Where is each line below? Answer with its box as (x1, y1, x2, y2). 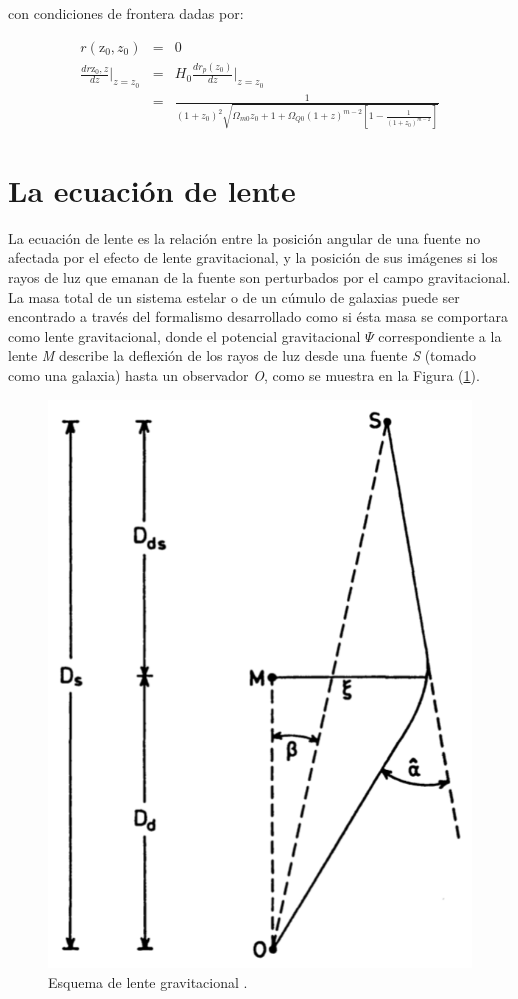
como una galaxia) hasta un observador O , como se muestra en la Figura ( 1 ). (8, 365, 480, 386)
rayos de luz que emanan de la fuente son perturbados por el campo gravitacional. (8, 267, 511, 288)
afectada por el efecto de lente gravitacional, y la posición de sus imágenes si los (8, 247, 498, 268)
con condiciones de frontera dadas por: (8, 3, 244, 23)
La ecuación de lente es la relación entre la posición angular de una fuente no (8, 227, 481, 248)
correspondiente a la (378, 325, 502, 346)
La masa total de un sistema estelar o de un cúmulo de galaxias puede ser (8, 286, 460, 307)
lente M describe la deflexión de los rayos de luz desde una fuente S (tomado (8, 345, 477, 366)
